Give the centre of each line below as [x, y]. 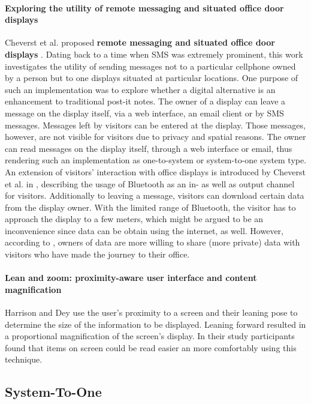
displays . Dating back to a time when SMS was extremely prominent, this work [154, 54]
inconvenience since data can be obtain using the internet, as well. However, [144, 230]
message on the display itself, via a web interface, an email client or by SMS [144, 113]
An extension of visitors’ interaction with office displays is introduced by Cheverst [155, 171]
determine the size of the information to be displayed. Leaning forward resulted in [155, 324]
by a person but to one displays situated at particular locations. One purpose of [152, 78]
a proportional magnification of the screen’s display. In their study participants [150, 336]
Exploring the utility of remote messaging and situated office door [144, 8]
